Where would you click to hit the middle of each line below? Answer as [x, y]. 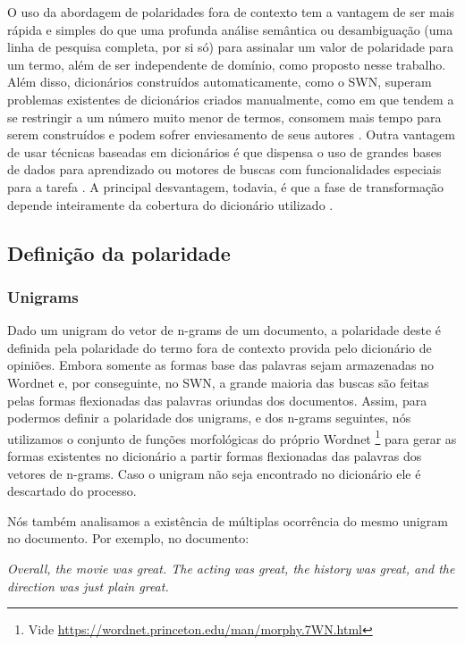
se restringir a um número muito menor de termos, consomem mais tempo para [224, 117]
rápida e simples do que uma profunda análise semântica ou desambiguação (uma [230, 29]
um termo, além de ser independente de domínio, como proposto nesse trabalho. [227, 64]
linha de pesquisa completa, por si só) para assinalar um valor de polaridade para [230, 47]
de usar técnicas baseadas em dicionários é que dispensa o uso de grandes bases [224, 151]
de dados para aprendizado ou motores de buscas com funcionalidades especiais [224, 169]
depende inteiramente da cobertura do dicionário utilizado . [170, 204]
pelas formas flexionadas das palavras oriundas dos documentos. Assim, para [217, 400]
